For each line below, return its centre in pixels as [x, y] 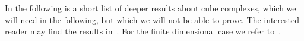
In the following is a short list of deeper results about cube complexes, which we [151, 8]
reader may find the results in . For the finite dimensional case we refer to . [143, 31]
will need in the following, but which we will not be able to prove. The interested [152, 19]
